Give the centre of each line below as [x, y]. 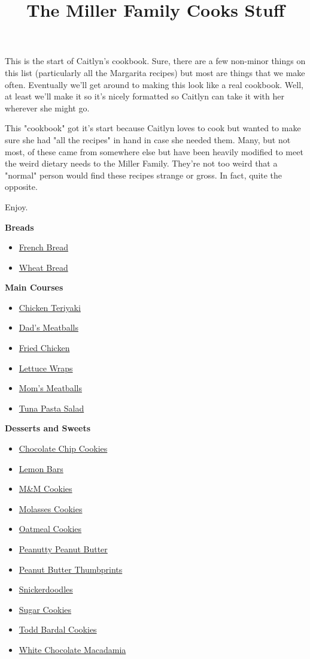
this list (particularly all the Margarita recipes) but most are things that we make [155, 72]
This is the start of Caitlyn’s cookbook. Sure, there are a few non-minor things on [155, 61]
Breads [19, 227]
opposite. [21, 187]
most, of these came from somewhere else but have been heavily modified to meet [154, 151]
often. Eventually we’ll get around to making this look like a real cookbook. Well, [154, 84]
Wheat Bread [43, 267]
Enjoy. [16, 206]
